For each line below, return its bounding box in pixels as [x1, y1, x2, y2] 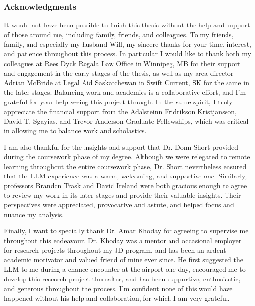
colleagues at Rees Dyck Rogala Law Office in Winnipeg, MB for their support [4, 58, 241, 68]
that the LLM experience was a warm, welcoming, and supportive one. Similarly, [4, 171, 247, 181]
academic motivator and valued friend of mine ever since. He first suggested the [4, 254, 243, 264]
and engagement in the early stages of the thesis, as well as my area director [4, 68, 234, 78]
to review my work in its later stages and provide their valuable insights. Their [4, 190, 241, 200]
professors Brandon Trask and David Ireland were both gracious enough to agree [4, 180, 247, 190]
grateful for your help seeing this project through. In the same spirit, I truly [4, 96, 233, 106]
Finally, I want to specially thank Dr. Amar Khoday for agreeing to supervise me [4, 226, 249, 236]
